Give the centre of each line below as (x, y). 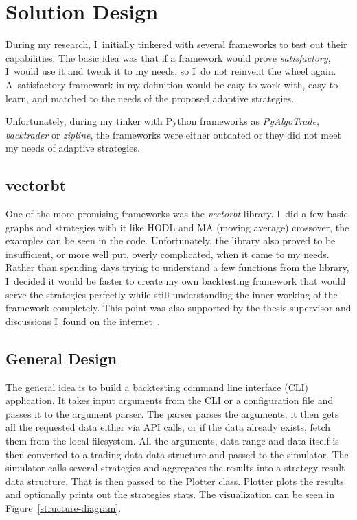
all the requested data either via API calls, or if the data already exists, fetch (168, 427)
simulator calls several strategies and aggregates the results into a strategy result (175, 468)
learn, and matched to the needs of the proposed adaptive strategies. (150, 98)
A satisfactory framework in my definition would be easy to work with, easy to (172, 84)
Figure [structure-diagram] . (64, 507)
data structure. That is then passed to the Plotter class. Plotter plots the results (175, 481)
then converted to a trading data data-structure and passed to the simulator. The (177, 454)
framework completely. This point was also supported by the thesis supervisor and (178, 308)
